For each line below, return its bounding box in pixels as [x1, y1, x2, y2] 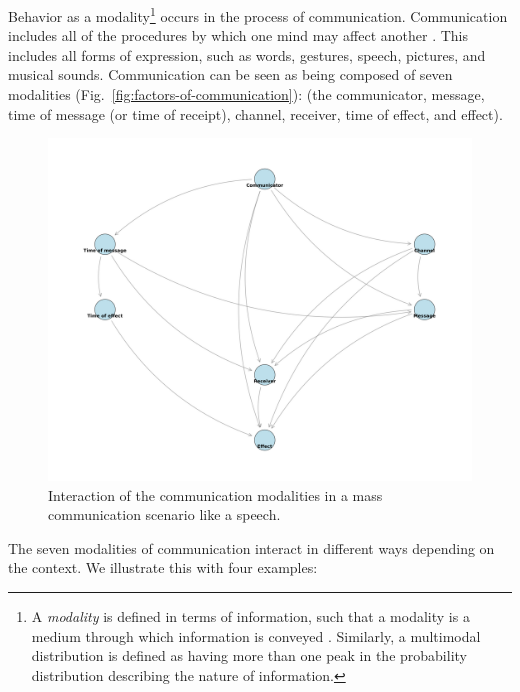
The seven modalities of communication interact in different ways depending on [8, 537, 495, 558]
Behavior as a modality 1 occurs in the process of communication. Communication [8, 3, 508, 26]
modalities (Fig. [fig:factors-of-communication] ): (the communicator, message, [8, 84, 485, 105]
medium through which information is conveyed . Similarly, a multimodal [31, 625, 481, 646]
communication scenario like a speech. [48, 504, 281, 525]
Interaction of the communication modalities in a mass [48, 484, 383, 505]
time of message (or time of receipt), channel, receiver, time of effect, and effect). [8, 103, 503, 124]
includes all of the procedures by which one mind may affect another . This [8, 25, 469, 46]
